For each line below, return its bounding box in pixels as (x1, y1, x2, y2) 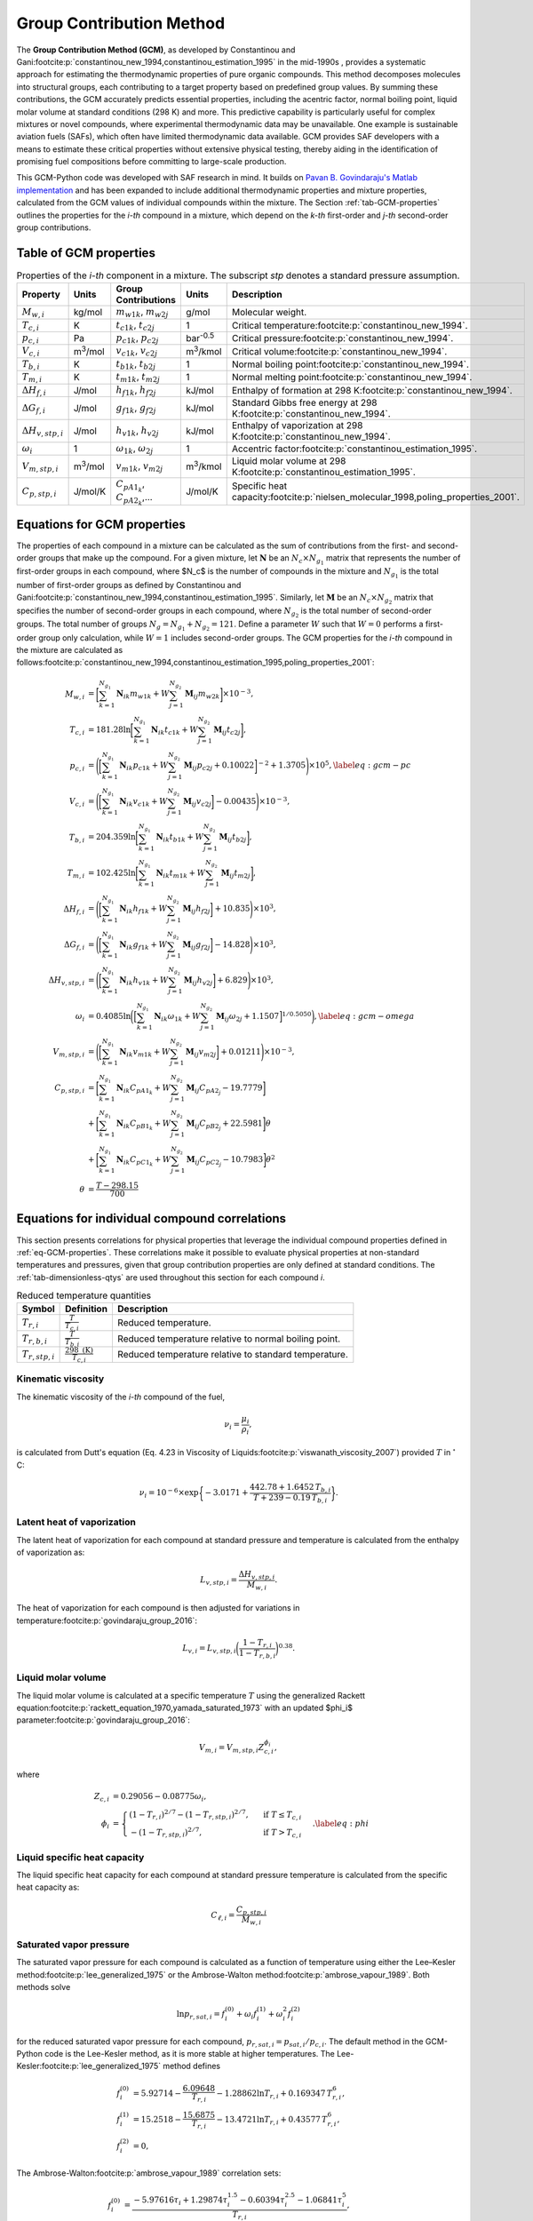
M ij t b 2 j (219, 832, 247, 844)
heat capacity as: (16, 1882, 80, 1892)
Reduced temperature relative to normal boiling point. (116, 1333, 341, 1345)
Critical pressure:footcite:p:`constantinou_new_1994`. (231, 332, 454, 345)
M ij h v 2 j (183, 975, 213, 988)
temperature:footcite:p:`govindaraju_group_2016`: (16, 1615, 197, 1626)
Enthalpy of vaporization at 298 (231, 419, 363, 432)
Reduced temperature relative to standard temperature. (116, 1349, 348, 1361)
